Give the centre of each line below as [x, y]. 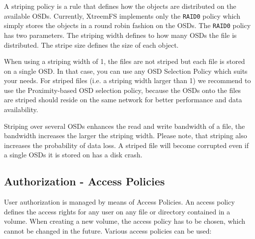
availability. [21, 109]
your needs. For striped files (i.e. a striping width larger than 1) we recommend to [127, 80]
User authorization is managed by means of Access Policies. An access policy [119, 202]
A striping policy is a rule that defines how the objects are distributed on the [120, 6]
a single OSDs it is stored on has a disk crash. [73, 155]
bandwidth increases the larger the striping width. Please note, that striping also [126, 135]
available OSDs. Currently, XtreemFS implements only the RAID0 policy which [122, 15]
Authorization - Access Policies [85, 181]
